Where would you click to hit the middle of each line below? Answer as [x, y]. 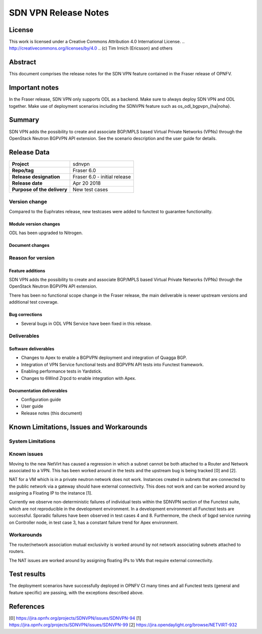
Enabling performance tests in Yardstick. [62, 371]
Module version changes [34, 224]
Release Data [29, 152]
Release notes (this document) [52, 413]
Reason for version [32, 257]
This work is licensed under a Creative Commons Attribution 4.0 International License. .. [97, 42]
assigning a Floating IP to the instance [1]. [50, 493]
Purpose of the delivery [40, 189]
